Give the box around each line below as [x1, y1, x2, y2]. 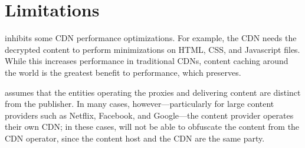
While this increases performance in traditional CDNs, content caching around [5, 55, 288, 67]
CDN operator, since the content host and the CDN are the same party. [5, 132, 265, 144]
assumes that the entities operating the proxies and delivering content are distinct [5, 86, 301, 98]
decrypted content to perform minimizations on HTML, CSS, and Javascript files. [5, 43, 300, 55]
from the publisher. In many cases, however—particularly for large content [5, 97, 274, 110]
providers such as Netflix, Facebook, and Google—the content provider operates [5, 109, 294, 121]
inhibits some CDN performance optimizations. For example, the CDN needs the [5, 32, 297, 44]
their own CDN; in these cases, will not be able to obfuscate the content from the [5, 120, 300, 133]
